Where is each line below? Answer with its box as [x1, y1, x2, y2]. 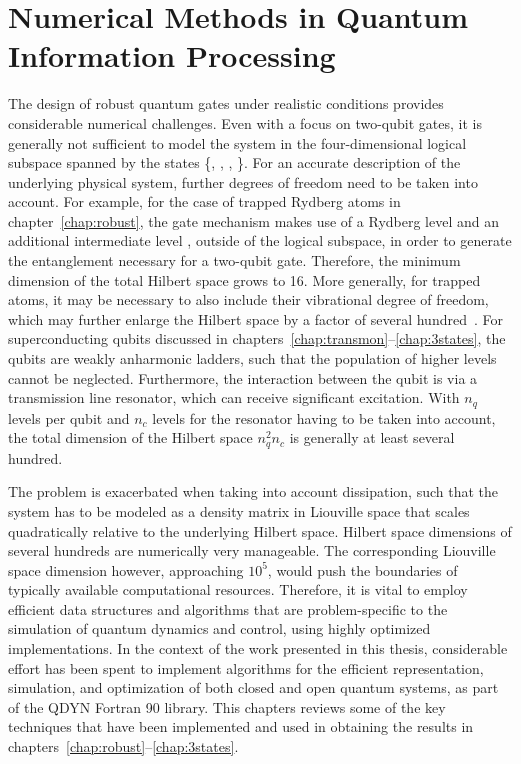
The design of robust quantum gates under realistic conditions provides [8, 93, 444, 114]
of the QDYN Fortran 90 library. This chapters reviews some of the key [8, 696, 446, 717]
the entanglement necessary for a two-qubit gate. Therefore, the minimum [8, 250, 461, 271]
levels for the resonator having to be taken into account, [152, 407, 496, 428]
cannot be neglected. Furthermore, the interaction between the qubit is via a [8, 367, 478, 388]
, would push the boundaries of [267, 559, 458, 580]
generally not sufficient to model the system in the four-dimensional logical [8, 132, 467, 153]
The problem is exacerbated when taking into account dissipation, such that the [8, 481, 498, 502]
